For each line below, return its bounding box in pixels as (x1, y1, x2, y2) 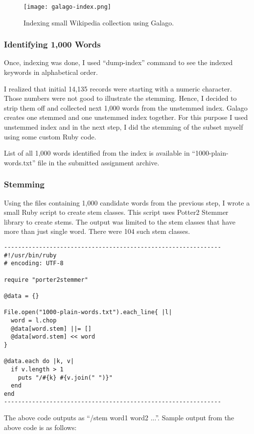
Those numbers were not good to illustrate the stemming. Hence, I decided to (4, 93, 237, 103)
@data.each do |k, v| (4, 358, 74, 365)
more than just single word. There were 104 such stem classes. (4, 226, 190, 236)
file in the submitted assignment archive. (37, 157, 160, 167)
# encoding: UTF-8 (4, 260, 64, 267)
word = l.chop (11, 317, 57, 324)
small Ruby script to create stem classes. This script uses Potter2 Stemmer (4, 207, 229, 217)
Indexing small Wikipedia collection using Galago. (23, 17, 174, 27)
